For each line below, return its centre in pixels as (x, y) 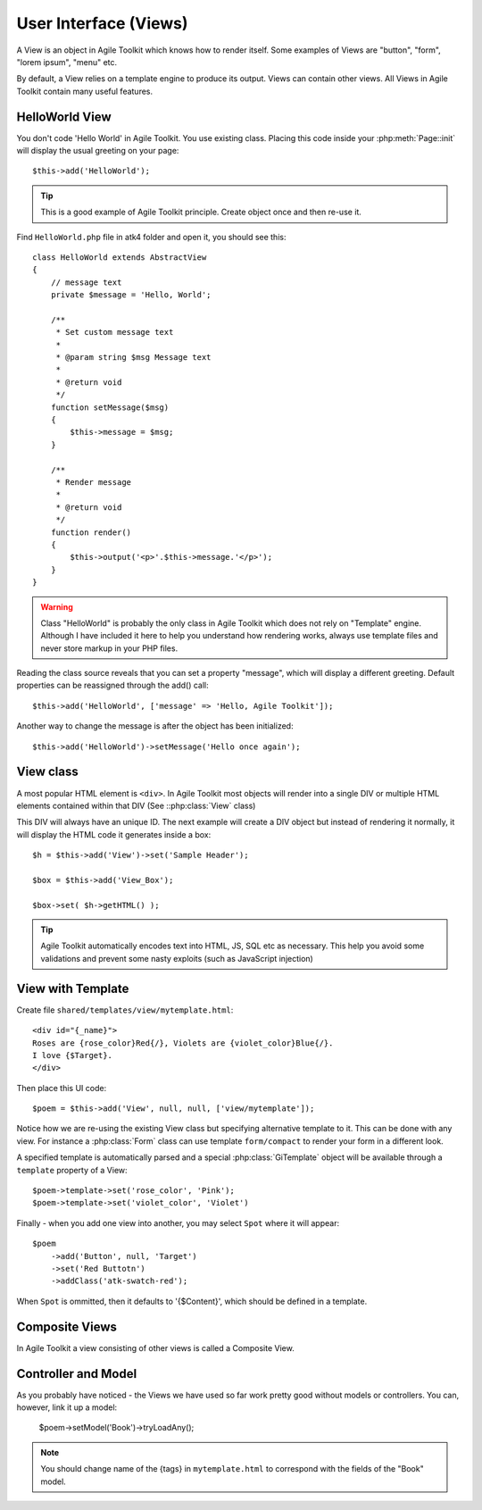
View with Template (73, 988)
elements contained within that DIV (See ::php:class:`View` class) (136, 805)
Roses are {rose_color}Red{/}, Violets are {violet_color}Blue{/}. (183, 1043)
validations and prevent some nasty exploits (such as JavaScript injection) (177, 958)
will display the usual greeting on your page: (98, 151)
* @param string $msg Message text (133, 358)
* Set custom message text (115, 332)
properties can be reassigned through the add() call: (112, 685)
